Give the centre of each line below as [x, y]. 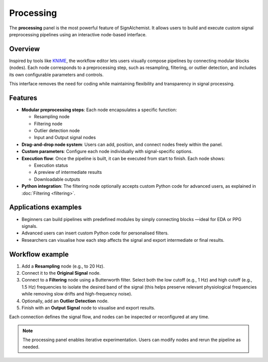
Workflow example [39, 254]
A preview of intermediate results [68, 172]
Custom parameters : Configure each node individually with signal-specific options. [107, 151]
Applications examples [45, 207]
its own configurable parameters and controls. [56, 74]
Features [23, 98]
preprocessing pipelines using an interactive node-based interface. [78, 34]
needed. [31, 347]
